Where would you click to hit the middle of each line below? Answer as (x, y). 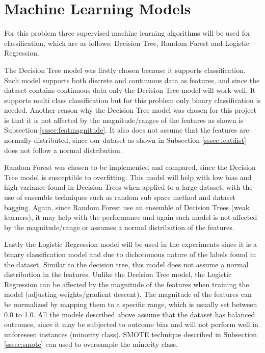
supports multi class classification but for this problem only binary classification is (132, 100)
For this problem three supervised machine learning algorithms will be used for (127, 33)
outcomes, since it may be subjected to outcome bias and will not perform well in (131, 324)
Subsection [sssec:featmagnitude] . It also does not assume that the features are (127, 130)
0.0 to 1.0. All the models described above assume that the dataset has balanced (130, 314)
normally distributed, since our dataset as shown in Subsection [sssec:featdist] (125, 140)
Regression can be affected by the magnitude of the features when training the (127, 284)
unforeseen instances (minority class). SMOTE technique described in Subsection (130, 334)
